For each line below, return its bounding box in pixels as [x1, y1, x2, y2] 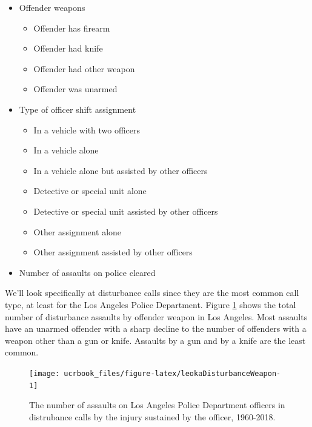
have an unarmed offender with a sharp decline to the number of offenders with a [5, 322, 307, 335]
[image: [29, 369, 60, 378]
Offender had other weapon [33, 62, 135, 75]
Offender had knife [33, 42, 103, 55]
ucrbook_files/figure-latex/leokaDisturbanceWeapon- [64, 369, 281, 378]
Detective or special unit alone [33, 184, 147, 197]
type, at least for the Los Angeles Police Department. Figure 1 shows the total [5, 298, 296, 311]
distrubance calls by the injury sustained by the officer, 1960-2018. [29, 410, 276, 423]
